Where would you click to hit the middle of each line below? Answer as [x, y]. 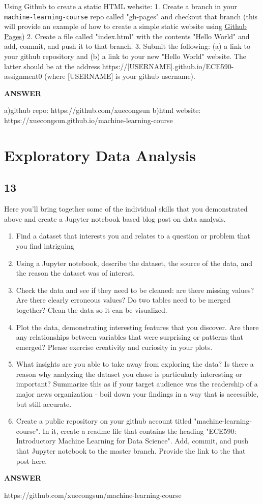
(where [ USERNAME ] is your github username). [120, 76]
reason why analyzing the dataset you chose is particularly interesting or [129, 374]
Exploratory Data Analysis [100, 155]
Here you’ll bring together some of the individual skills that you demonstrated [126, 209]
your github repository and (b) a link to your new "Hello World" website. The [125, 56]
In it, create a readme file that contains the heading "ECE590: [139, 431]
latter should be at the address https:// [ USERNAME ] [89, 66]
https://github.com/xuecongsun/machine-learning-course [93, 495]
